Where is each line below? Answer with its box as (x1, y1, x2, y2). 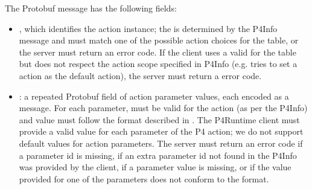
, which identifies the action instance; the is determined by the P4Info (19, 22, 278, 34)
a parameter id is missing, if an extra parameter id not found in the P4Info (19, 149, 297, 161)
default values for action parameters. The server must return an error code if (19, 136, 303, 149)
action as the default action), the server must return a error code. (19, 69, 262, 82)
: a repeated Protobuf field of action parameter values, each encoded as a (19, 89, 289, 102)
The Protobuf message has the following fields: (5, 2, 177, 14)
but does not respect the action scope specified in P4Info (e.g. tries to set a (19, 57, 298, 70)
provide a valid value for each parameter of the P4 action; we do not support (19, 125, 304, 138)
